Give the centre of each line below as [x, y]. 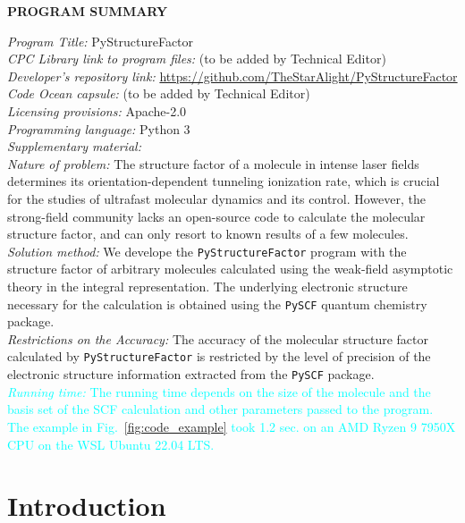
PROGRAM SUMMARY [88, 11]
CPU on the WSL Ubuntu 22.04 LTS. [111, 444]
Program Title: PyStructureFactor [101, 41]
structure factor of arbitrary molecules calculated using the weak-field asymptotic [230, 269]
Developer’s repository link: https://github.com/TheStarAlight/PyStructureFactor [232, 76]
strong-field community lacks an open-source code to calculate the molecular [216, 216]
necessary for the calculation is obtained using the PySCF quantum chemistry [217, 304]
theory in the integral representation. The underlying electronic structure [207, 286]
